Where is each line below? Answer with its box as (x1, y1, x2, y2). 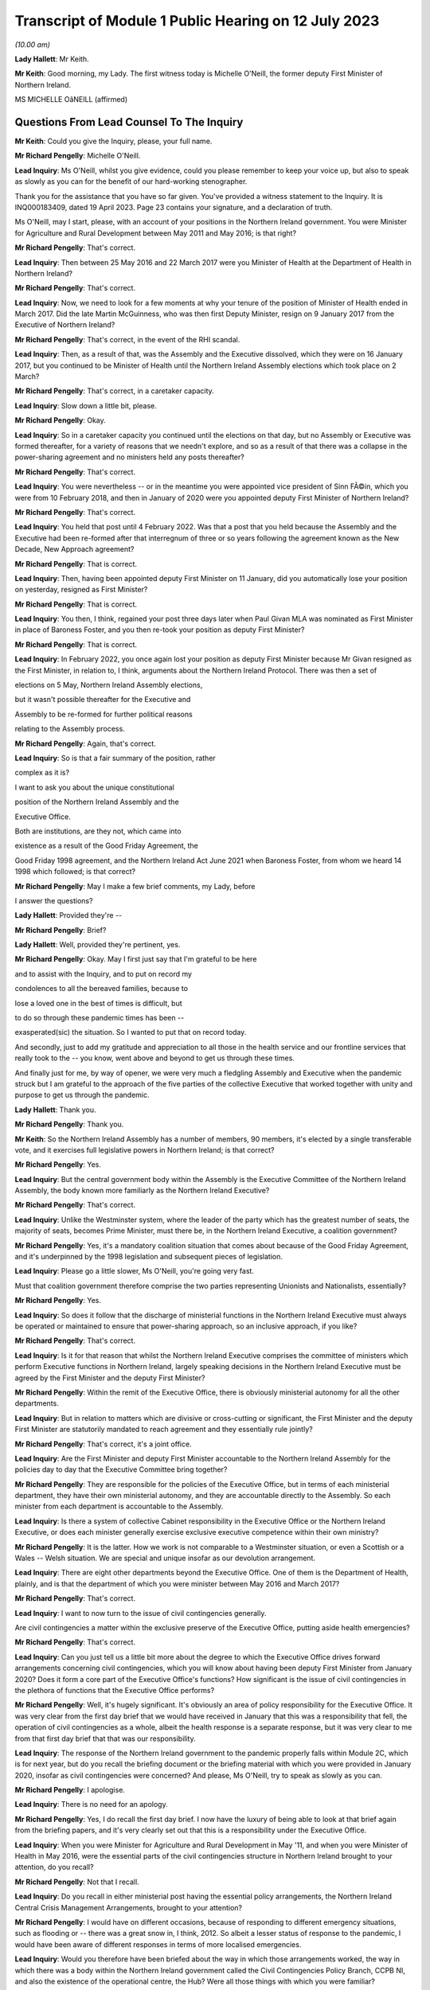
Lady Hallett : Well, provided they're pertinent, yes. (14, 940, 181, 950)
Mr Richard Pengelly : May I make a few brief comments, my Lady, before (14, 881, 256, 891)
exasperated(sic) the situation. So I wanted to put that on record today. (14, 1028, 247, 1037)
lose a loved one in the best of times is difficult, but (14, 998, 182, 1008)
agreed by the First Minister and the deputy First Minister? (14, 1373, 205, 1383)
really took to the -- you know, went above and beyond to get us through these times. (14, 1053, 295, 1063)
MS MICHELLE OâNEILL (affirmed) (14, 95, 128, 104)
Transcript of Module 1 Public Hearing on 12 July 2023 (14, 12, 380, 29)
